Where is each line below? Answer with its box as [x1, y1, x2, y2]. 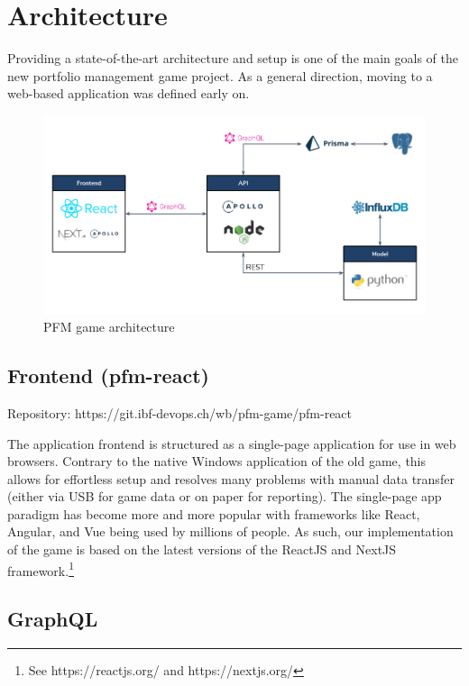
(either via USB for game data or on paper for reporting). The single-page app [7, 487, 442, 506]
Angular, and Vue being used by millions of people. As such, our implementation [7, 522, 454, 541]
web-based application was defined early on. [7, 84, 250, 103]
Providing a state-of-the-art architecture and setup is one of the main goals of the [7, 49, 458, 68]
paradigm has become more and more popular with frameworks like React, [7, 504, 420, 523]
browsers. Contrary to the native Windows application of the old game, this [7, 452, 427, 471]
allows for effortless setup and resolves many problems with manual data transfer [7, 469, 455, 488]
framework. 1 [7, 558, 74, 580]
